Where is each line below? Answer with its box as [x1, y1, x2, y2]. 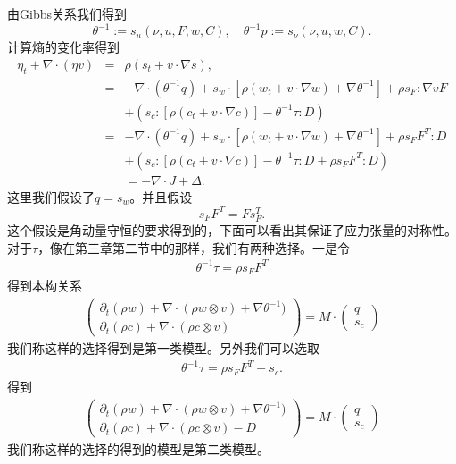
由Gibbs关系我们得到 [7, 4, 127, 22]
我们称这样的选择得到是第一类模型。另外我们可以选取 [7, 339, 319, 358]
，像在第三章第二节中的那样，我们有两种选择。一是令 [37, 238, 351, 257]
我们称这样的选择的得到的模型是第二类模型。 [7, 440, 269, 459]
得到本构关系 [7, 276, 82, 295]
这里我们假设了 [7, 187, 95, 206]
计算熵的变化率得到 [7, 38, 120, 56]
